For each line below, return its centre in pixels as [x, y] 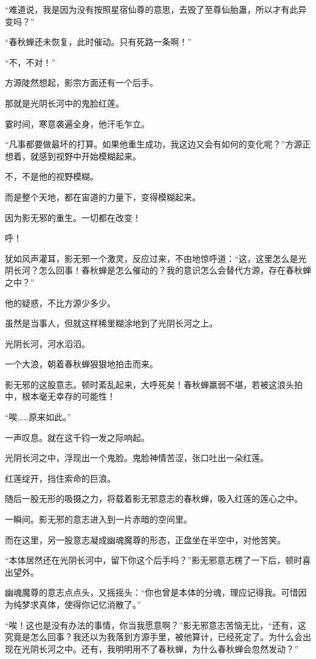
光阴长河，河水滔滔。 [47, 343]
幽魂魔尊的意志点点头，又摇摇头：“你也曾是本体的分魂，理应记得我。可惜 [152, 592]
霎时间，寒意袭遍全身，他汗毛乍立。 [77, 123]
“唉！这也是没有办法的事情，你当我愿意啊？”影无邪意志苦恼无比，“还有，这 [156, 625]
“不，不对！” [30, 62]
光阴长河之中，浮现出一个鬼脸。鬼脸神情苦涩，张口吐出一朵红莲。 [137, 458]
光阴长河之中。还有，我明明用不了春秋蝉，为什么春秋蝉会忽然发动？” [160, 648]
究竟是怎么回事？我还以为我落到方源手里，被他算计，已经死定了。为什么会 [154, 637]
